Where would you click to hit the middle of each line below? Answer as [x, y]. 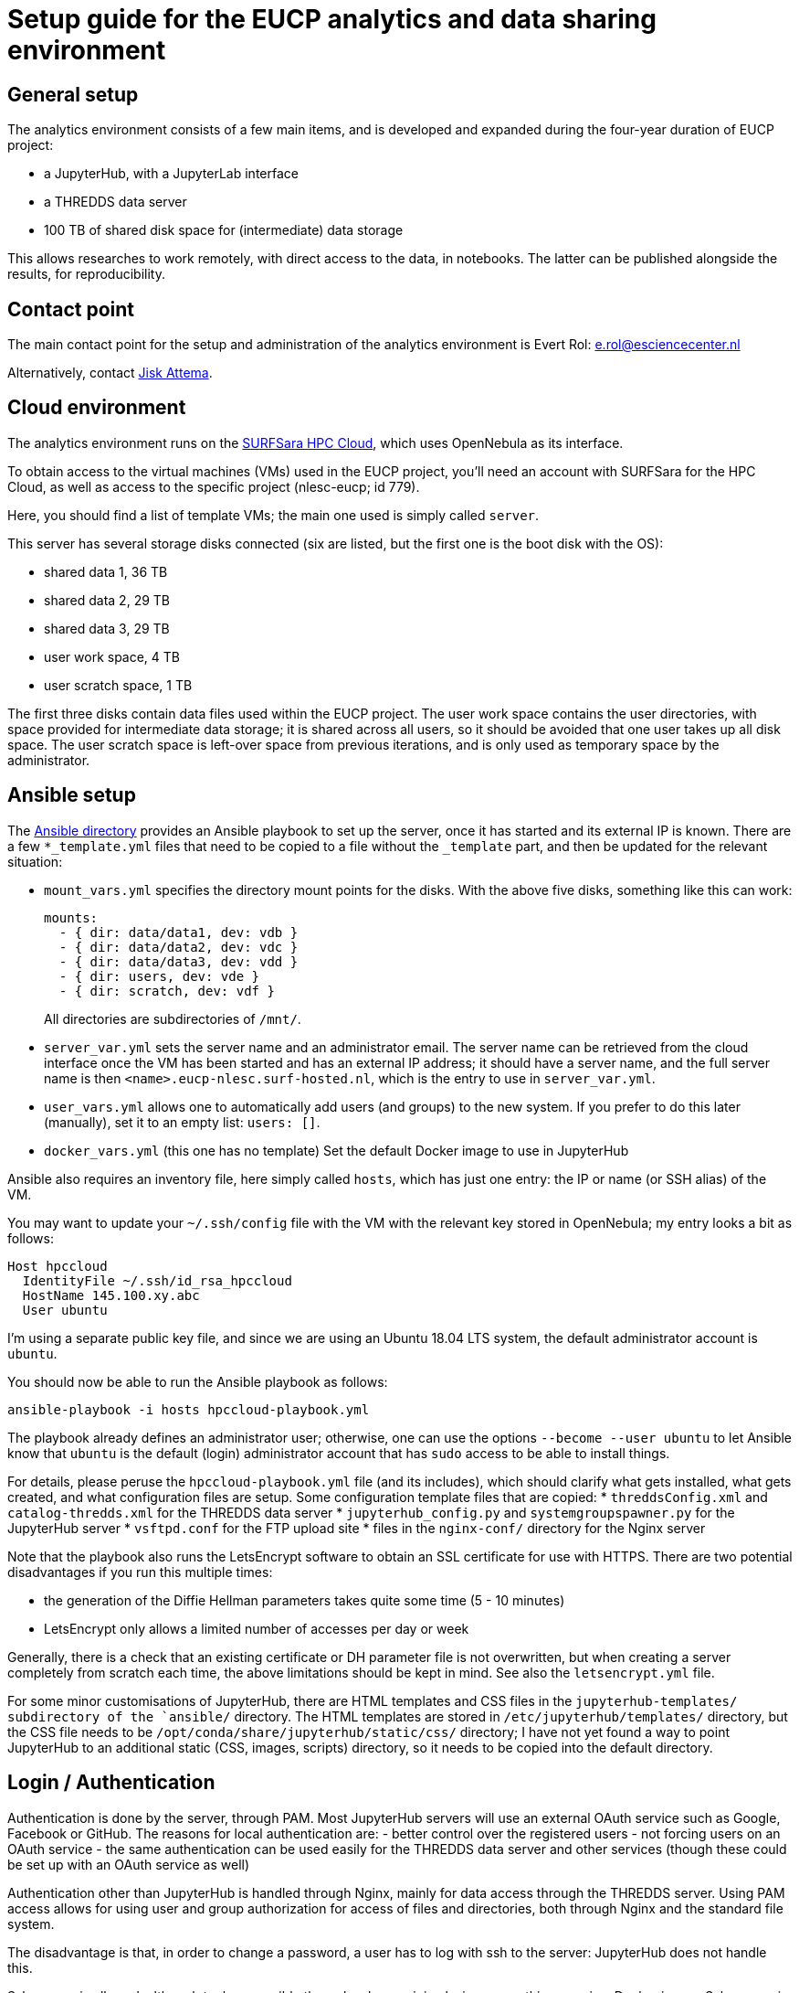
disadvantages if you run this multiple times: [140, 1572]
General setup [73, 94]
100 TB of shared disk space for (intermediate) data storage [224, 230]
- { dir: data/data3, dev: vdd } [179, 961]
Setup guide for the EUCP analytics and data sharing [332, 19]
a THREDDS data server [116, 202]
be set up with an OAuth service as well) [129, 1864]
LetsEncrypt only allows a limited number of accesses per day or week [257, 1628]
